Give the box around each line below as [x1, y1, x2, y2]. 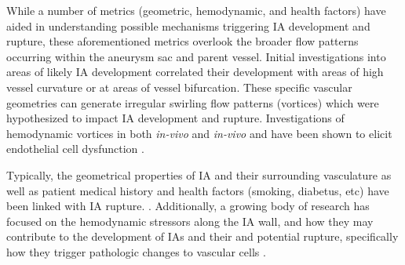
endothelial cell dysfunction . [6, 140, 144, 157]
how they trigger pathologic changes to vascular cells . [6, 243, 266, 260]
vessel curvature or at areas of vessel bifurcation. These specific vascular [6, 78, 352, 95]
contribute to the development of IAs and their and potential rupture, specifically [6, 228, 399, 245]
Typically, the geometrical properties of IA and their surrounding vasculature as [6, 166, 392, 183]
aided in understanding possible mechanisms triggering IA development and [6, 17, 370, 34]
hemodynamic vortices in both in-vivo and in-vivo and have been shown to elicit [6, 125, 392, 141]
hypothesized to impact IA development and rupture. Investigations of [6, 110, 345, 126]
